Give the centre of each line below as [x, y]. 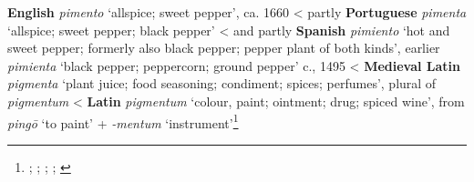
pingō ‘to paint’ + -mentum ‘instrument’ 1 [123, 121]
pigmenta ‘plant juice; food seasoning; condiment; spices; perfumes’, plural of [222, 83]
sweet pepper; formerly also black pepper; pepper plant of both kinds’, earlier [224, 48]
